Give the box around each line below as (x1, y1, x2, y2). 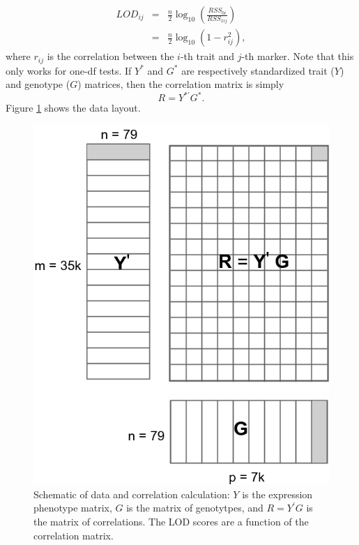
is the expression (242, 486, 313, 501)
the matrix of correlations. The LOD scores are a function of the (33, 514, 309, 528)
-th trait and (180, 49, 235, 64)
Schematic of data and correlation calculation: (33, 486, 230, 501)
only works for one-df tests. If (6, 63, 132, 77)
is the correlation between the (47, 49, 174, 64)
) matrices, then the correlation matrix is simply (77, 77, 284, 91)
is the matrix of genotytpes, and (126, 500, 263, 515)
